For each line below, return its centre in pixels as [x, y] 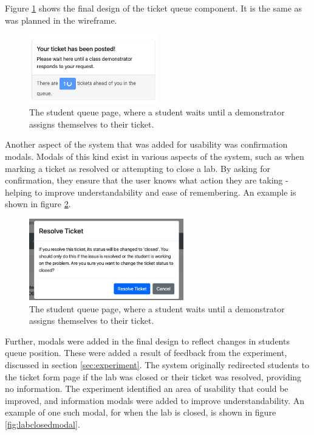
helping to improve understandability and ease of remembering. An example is [151, 192]
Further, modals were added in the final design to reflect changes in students [147, 341]
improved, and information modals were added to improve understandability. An [155, 400]
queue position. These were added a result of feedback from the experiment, [146, 353]
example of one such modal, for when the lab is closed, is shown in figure [141, 412]
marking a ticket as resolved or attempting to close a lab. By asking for [138, 168]
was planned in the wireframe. [61, 20]
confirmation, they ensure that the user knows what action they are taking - [147, 180]
